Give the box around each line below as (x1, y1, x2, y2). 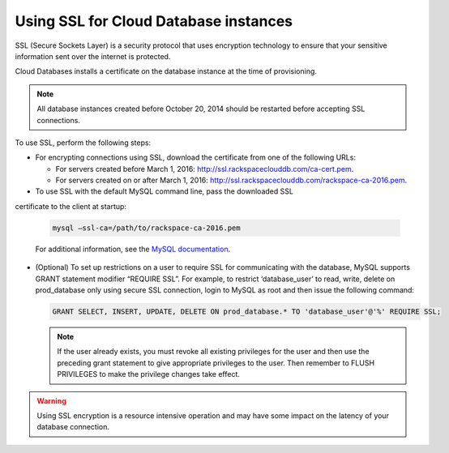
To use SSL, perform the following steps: (15, 138, 152, 147)
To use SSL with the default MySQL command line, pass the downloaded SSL (35, 186, 293, 196)
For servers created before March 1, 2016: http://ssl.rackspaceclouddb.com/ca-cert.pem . (55, 164, 354, 173)
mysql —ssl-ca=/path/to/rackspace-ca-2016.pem (52, 223, 241, 233)
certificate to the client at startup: (15, 201, 127, 211)
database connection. (36, 422, 109, 432)
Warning (36, 395, 66, 405)
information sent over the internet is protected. (15, 51, 171, 61)
